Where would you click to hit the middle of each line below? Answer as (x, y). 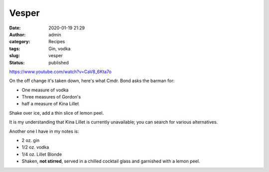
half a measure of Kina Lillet (50, 104)
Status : (17, 63)
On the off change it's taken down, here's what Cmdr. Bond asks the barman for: (92, 81)
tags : (15, 48)
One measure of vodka (45, 90)
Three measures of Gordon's (51, 97)
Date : (15, 28)
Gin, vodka (60, 48)
